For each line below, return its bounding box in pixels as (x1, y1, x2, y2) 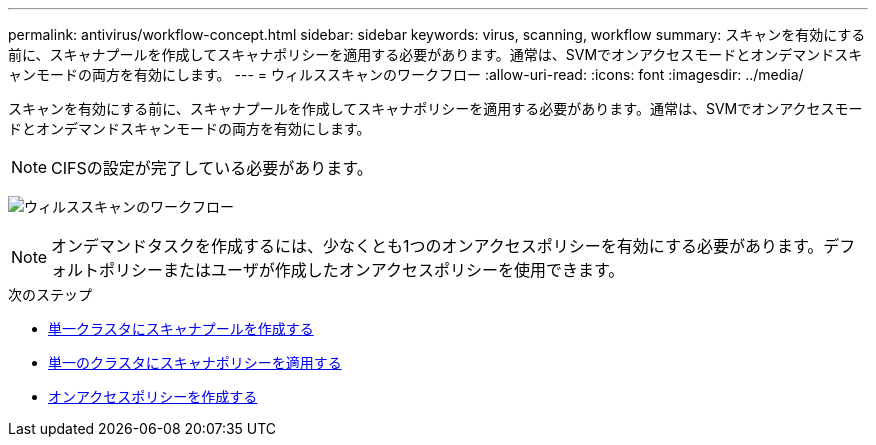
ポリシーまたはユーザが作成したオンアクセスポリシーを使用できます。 (99, 260, 625, 280)
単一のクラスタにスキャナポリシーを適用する (48, 354, 342, 371)
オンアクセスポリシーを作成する (48, 388, 258, 405)
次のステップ (8, 286, 92, 303)
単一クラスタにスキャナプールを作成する (48, 320, 314, 337)
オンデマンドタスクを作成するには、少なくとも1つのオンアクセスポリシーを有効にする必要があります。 (51, 236, 824, 256)
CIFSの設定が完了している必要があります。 (51, 158, 373, 178)
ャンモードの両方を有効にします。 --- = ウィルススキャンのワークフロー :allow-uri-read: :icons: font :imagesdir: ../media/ (8, 66, 804, 83)
